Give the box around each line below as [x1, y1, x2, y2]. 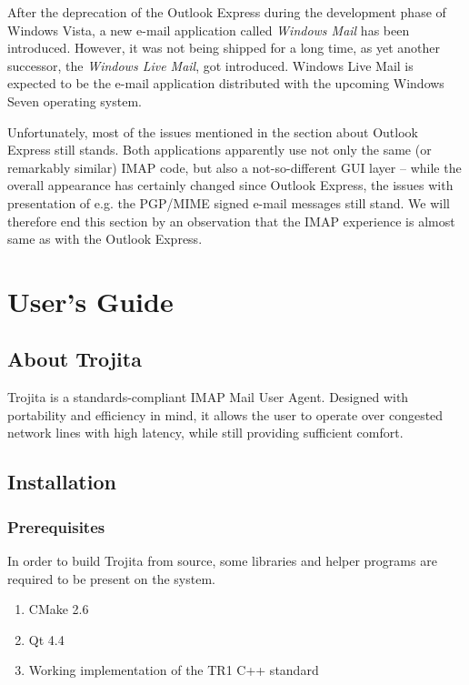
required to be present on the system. [7, 569, 215, 588]
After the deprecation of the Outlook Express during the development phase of [7, 3, 446, 21]
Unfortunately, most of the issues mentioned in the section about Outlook [7, 122, 418, 141]
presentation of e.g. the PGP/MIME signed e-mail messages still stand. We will [7, 193, 450, 212]
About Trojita [7, 345, 142, 373]
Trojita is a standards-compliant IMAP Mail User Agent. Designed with [7, 388, 409, 407]
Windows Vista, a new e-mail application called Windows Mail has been [7, 20, 410, 39]
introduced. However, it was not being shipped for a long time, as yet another [7, 38, 440, 57]
